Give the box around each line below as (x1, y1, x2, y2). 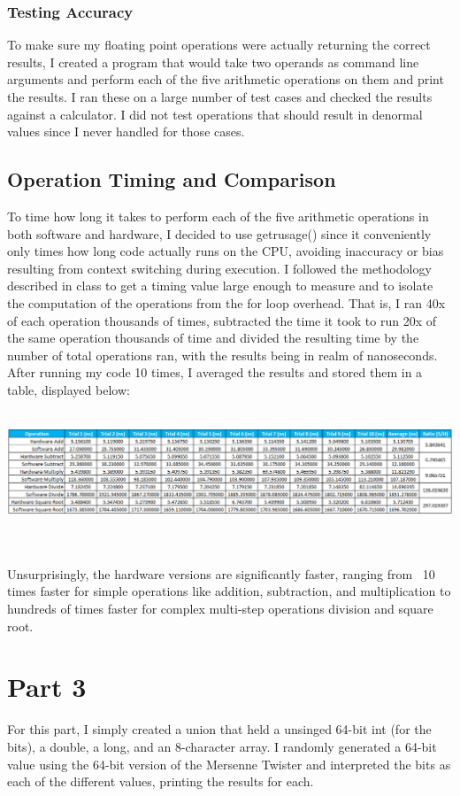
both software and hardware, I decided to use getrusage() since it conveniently (7, 224, 432, 243)
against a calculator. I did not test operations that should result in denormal (7, 104, 423, 123)
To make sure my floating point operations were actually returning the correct (7, 35, 431, 54)
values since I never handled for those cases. (7, 122, 245, 141)
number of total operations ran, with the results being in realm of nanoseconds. (7, 345, 438, 364)
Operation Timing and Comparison (7, 166, 336, 193)
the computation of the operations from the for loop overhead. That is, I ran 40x (7, 293, 446, 312)
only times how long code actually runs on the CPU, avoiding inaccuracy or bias (7, 242, 444, 260)
